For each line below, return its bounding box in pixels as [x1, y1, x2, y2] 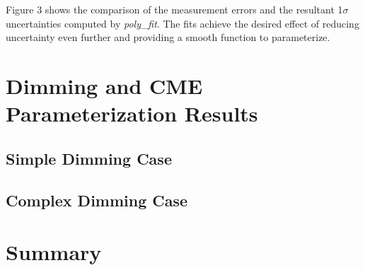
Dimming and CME [6, 71, 203, 100]
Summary [6, 237, 102, 266]
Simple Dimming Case [6, 147, 172, 169]
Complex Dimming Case [6, 189, 188, 211]
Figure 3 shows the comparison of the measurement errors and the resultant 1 [6, 2, 343, 16]
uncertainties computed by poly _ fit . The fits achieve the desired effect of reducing [6, 16, 359, 30]
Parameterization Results [6, 99, 258, 128]
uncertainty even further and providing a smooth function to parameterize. [6, 30, 330, 45]
